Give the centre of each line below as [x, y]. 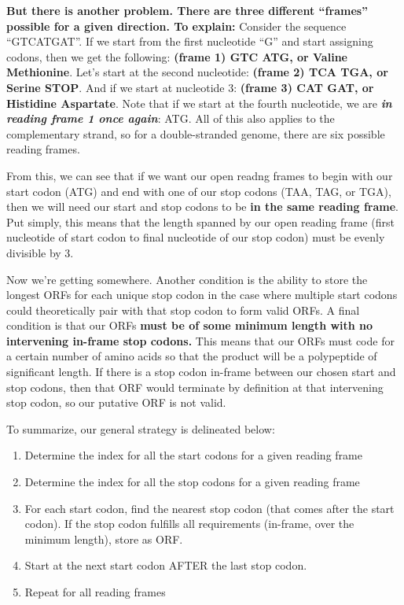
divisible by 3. [40, 252]
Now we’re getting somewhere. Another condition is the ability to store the [187, 279]
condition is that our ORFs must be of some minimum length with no [190, 325]
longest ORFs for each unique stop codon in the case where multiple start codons [202, 295]
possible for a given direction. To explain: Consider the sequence [176, 26]
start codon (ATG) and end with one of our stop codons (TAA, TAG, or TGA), [199, 191]
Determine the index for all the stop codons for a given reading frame [192, 482]
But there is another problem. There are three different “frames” [187, 10]
